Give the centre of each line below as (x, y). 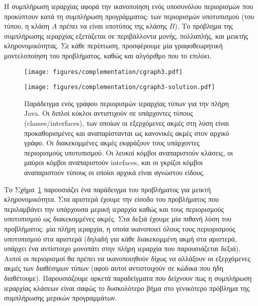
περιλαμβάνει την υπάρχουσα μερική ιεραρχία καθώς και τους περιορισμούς (114, 209)
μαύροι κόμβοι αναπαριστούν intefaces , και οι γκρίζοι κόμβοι (113, 162)
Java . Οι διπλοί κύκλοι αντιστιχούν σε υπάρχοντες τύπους (109, 113)
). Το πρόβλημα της (204, 26)
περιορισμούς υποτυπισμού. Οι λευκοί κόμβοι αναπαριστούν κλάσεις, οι (128, 152)
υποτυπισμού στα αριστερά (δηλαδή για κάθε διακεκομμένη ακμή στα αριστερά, (120, 238)
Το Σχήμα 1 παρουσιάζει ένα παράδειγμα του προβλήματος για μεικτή (108, 189)
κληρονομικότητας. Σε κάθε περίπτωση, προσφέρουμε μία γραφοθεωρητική (113, 46)
